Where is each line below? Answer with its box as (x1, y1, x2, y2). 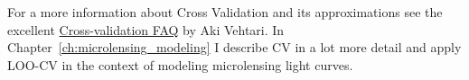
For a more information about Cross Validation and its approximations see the (7, 3, 443, 21)
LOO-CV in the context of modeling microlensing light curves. (7, 55, 353, 74)
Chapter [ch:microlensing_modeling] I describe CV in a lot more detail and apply (7, 38, 462, 57)
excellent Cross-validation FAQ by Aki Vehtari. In (7, 20, 285, 39)
